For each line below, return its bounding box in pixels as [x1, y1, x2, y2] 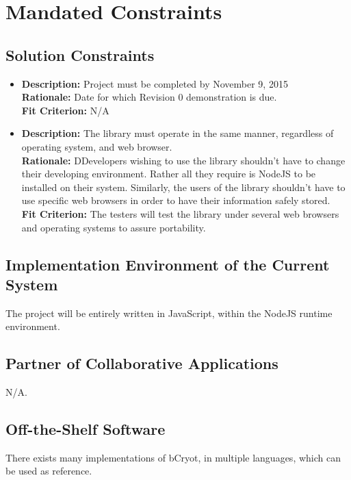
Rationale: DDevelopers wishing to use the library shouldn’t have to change [21, 153, 346, 167]
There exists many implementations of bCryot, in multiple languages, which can [5, 450, 341, 464]
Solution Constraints [5, 44, 155, 65]
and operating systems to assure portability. [21, 220, 206, 234]
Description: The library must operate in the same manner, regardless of [21, 126, 334, 140]
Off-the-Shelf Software [5, 418, 166, 440]
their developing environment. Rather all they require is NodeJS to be [21, 166, 316, 181]
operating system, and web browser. [21, 139, 172, 153]
